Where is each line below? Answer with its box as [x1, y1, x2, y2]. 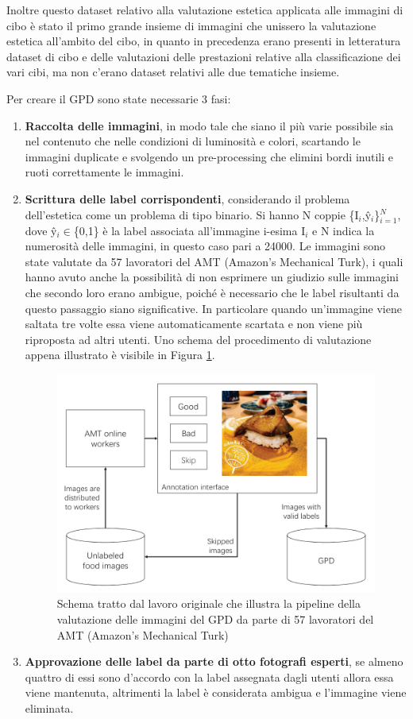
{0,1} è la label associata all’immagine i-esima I [73, 222, 306, 238]
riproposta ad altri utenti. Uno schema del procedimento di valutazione [25, 331, 372, 347]
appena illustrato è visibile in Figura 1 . [25, 346, 215, 363]
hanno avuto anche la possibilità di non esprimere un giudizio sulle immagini [25, 269, 399, 285]
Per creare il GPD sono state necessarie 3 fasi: [6, 90, 231, 106]
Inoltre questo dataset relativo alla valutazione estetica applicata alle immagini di [6, 2, 403, 17]
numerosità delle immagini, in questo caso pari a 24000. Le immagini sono [25, 238, 386, 254]
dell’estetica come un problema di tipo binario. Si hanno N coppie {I [25, 206, 359, 222]
